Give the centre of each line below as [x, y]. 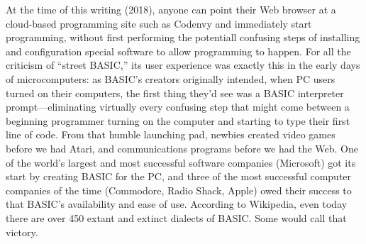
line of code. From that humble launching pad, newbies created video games [171, 134]
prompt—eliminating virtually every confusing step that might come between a [178, 107]
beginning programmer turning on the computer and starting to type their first [178, 120]
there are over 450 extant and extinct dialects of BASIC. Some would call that [176, 217]
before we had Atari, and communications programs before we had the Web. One [182, 148]
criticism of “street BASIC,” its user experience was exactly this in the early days [183, 65]
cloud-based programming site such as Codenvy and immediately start [159, 23]
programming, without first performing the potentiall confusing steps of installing [183, 37]
